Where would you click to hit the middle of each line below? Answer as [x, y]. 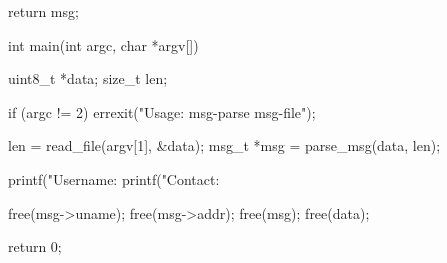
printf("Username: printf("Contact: [114, 178]
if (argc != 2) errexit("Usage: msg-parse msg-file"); [162, 111]
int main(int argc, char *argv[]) [103, 44]
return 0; [35, 246]
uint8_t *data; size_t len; [88, 78]
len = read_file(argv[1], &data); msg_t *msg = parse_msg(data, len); [224, 145]
